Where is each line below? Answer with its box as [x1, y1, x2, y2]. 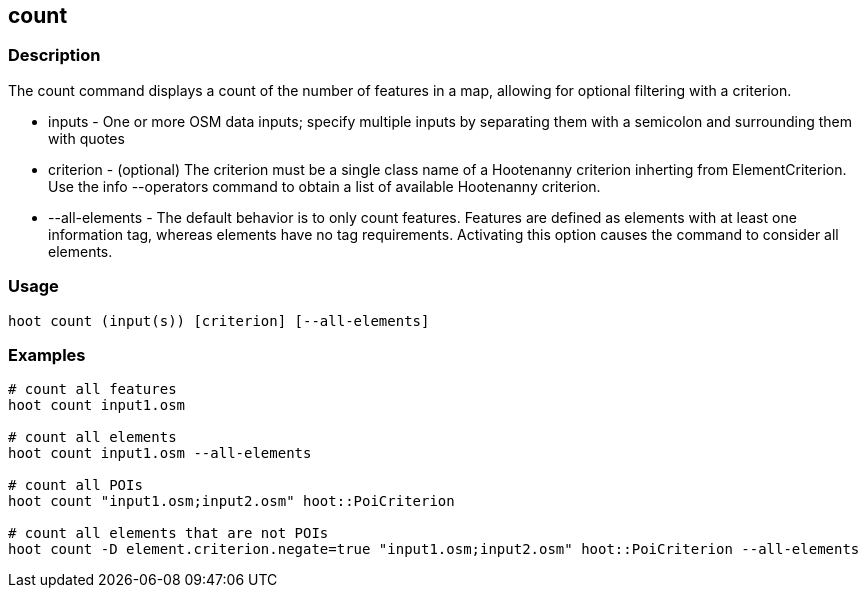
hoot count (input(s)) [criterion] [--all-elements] [8, 312, 430, 329]
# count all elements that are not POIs [8, 525, 329, 542]
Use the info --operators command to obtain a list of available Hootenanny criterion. [48, 177, 601, 195]
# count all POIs [8, 477, 143, 494]
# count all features [8, 381, 177, 398]
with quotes [48, 129, 125, 147]
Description [8, 45, 101, 66]
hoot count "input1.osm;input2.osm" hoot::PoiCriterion [8, 493, 455, 510]
